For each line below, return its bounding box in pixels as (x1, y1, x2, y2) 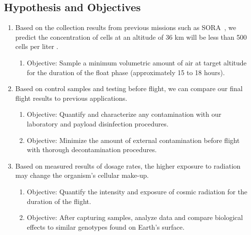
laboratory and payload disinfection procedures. (27, 118, 169, 128)
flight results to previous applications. (15, 93, 127, 103)
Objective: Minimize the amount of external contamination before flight (27, 135, 240, 145)
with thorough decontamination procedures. (27, 144, 157, 155)
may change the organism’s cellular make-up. (15, 170, 149, 180)
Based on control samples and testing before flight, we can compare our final (15, 83, 243, 94)
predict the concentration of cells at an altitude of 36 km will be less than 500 (15, 31, 247, 42)
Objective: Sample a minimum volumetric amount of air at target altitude (27, 57, 247, 67)
